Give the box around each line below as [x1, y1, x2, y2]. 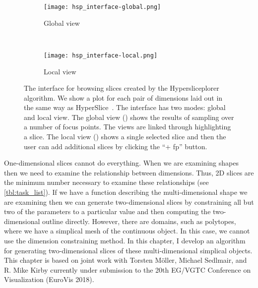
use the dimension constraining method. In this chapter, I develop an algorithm [4, 235, 246, 245]
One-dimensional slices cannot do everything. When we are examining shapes [4, 158, 239, 168]
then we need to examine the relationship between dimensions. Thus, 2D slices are [4, 167, 254, 177]
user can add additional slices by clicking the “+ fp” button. [24, 141, 207, 151]
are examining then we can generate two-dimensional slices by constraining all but [4, 196, 254, 207]
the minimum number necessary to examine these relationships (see [4, 177, 209, 187]
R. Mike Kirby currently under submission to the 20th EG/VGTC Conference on [4, 264, 251, 275]
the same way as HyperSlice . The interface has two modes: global [24, 102, 226, 113]
